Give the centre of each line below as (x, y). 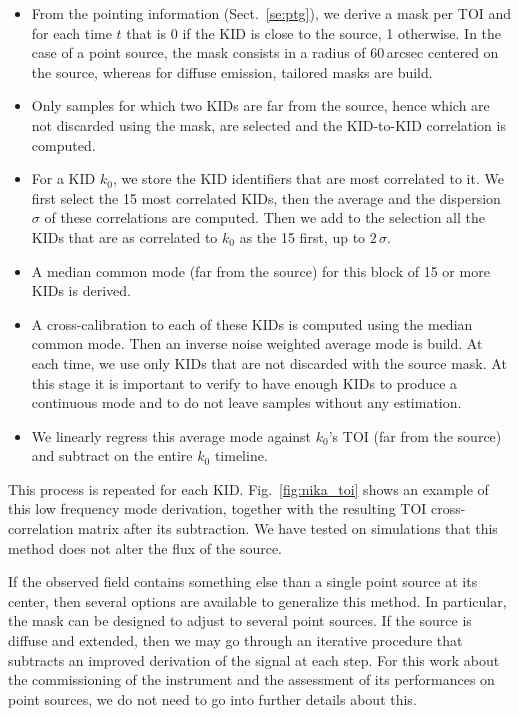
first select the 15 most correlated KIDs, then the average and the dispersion (266, 197)
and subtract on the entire (112, 455)
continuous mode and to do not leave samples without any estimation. (246, 402)
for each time (71, 32)
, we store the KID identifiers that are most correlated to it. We (308, 178)
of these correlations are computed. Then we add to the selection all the (264, 217)
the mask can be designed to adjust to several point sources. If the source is (240, 620)
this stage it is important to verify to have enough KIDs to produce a (244, 382)
